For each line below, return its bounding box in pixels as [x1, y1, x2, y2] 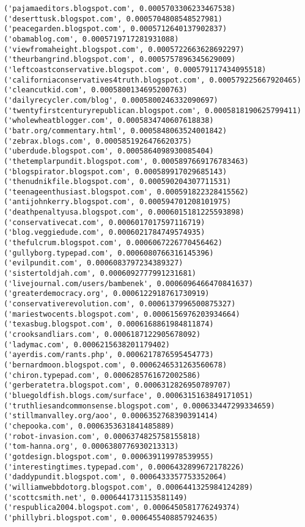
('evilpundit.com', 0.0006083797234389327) [4, 259, 183, 268]
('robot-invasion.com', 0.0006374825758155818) [4, 432, 201, 441]
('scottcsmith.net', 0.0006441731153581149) [4, 493, 188, 502]
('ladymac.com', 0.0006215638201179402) [4, 340, 171, 349]
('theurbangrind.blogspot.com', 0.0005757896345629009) [4, 55, 236, 64]
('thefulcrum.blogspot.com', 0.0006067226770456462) [4, 238, 222, 248]
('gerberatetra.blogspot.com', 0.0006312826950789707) [4, 381, 232, 390]
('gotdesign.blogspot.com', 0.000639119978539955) [4, 452, 214, 461]
